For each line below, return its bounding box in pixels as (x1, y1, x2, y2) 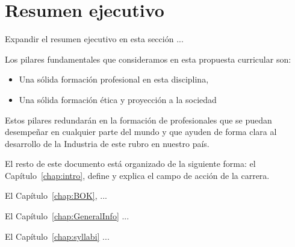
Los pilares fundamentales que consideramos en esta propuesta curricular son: (5, 52, 291, 65)
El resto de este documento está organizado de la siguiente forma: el (5, 157, 256, 170)
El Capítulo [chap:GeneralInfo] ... (5, 210, 129, 222)
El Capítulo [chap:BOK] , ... (5, 189, 107, 202)
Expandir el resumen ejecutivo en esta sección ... (5, 33, 184, 45)
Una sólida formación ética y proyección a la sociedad (19, 93, 217, 105)
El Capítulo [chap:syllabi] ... (5, 230, 110, 242)
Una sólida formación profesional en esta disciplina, (19, 73, 209, 86)
